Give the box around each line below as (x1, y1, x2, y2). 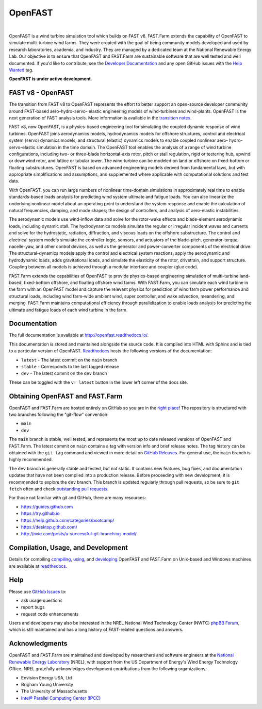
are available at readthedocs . (9, 563, 67, 569)
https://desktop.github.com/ (21, 524, 78, 530)
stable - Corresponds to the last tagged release (21, 363, 119, 369)
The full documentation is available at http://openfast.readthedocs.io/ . (9, 332, 149, 338)
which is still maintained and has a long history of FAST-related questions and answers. (9, 627, 184, 633)
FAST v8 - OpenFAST (9, 89, 74, 97)
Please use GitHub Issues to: (9, 589, 66, 594)
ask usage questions (21, 597, 63, 603)
